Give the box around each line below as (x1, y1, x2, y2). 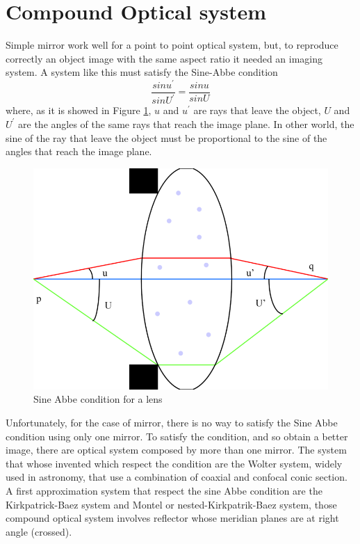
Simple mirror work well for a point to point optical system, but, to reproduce (6, 38, 338, 52)
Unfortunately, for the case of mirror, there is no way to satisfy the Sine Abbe (6, 415, 338, 429)
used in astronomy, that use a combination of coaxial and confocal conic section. (6, 470, 347, 484)
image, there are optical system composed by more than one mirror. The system (6, 442, 347, 457)
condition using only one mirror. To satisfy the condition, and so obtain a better (6, 429, 348, 443)
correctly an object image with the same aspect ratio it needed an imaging (6, 51, 323, 65)
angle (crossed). (6, 524, 72, 538)
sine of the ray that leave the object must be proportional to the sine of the (6, 130, 327, 145)
